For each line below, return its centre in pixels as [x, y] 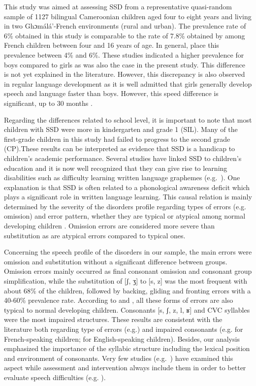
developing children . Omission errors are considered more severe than [110, 226]
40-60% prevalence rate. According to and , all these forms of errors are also [119, 300]
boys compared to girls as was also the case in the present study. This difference [125, 64]
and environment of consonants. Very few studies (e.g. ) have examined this [119, 358]
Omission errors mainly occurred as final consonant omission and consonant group [128, 271]
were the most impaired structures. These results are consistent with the [113, 319]
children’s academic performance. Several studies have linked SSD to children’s [123, 158]
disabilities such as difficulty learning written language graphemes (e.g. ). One [122, 177]
